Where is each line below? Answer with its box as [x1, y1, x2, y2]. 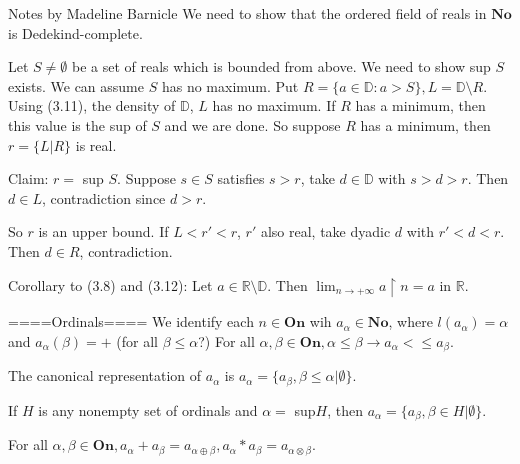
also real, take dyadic [260, 221, 391, 242]
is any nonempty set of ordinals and [38, 399, 258, 420]
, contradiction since [41, 187, 166, 208]
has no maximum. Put [161, 75, 299, 96]
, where [388, 311, 433, 332]
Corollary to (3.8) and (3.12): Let [8, 274, 213, 295]
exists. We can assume [8, 75, 144, 96]
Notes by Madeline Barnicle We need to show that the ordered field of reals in [8, 3, 487, 23]
